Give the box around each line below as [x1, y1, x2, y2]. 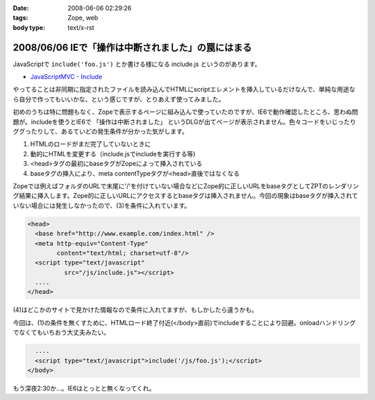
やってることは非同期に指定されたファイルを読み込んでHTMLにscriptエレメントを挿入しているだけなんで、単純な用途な [12, 85, 356, 94]
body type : [12, 23, 45, 31]
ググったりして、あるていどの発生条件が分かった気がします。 [12, 127, 189, 135]
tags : [12, 14, 28, 22]
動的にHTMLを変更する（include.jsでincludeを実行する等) [30, 149, 196, 158]
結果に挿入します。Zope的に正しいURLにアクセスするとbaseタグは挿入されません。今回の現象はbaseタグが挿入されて [18, 192, 358, 200]
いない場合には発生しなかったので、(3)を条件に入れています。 [12, 201, 191, 210]
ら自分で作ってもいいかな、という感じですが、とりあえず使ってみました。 [12, 94, 225, 103]
